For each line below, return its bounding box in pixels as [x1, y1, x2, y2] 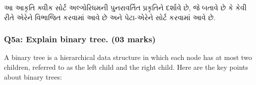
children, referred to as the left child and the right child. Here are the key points [4, 62, 248, 72]
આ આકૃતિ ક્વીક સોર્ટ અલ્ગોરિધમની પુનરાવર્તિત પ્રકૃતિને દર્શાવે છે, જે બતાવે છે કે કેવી [4, 2, 247, 12]
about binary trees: [4, 71, 62, 82]
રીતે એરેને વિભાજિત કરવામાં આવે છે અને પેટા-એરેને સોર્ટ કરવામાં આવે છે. [4, 12, 216, 22]
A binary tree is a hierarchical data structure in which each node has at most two [4, 52, 252, 62]
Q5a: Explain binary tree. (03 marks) [4, 33, 156, 45]
